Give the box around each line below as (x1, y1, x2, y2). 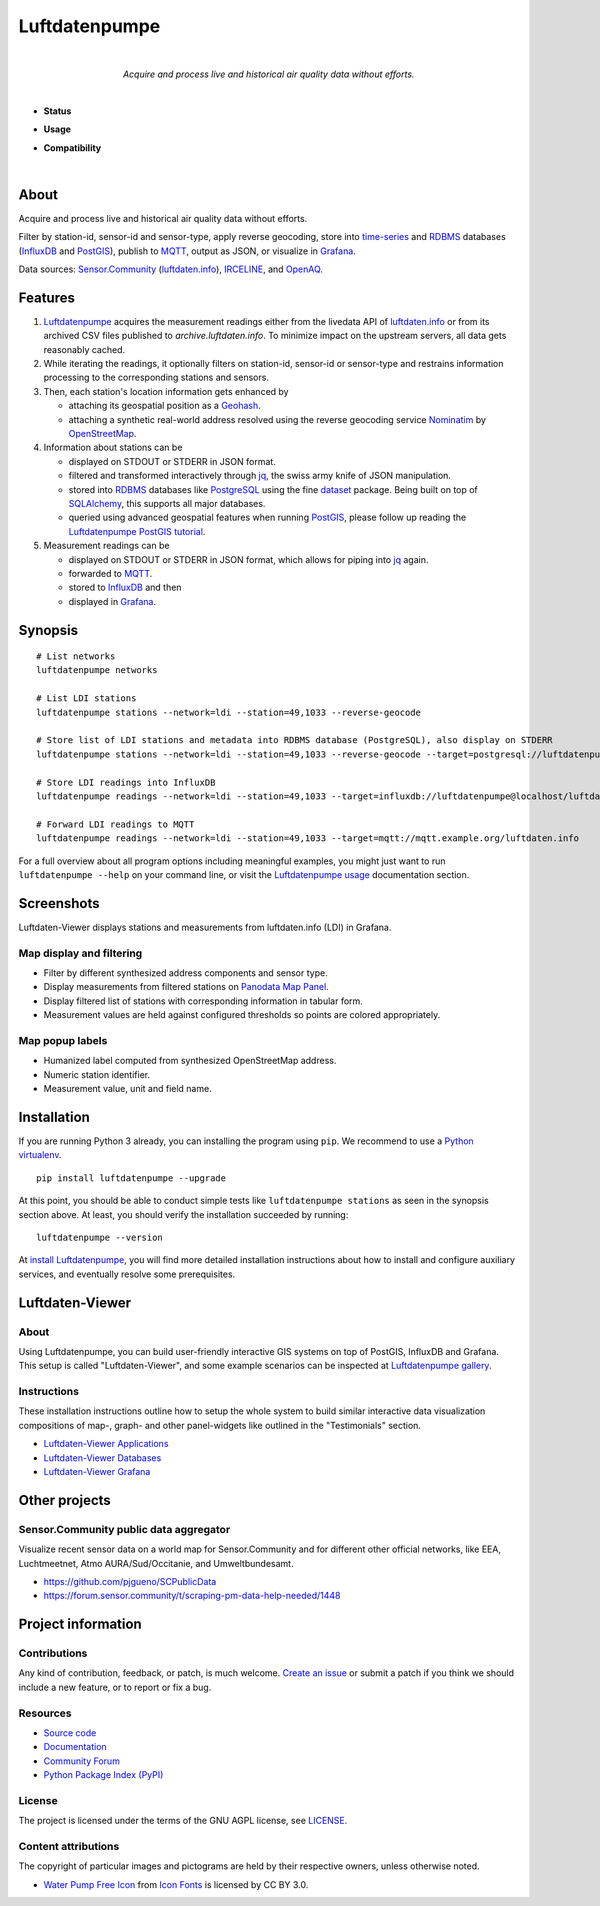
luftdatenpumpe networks (36, 665, 158, 676)
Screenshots (18, 895, 100, 912)
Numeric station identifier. (43, 1068, 150, 1080)
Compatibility (43, 141, 102, 154)
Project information (18, 1616, 142, 1633)
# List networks (36, 651, 116, 662)
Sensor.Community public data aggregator (18, 1522, 231, 1536)
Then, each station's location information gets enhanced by (43, 385, 289, 397)
